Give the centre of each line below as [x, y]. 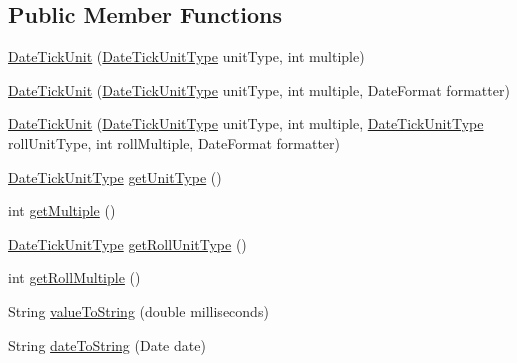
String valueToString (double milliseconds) [138, 310]
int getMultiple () [62, 210]
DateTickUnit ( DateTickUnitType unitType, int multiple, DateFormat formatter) [259, 89]
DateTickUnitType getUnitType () [115, 176]
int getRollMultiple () [74, 277]
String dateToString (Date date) [107, 344]
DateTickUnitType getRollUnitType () [127, 243]
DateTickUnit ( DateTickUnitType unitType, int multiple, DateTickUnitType [246, 123]
